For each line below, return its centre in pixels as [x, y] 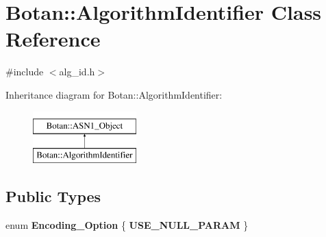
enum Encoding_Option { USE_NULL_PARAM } [127, 224]
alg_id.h [77, 72]
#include [25, 72]
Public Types [53, 196]
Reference [53, 39]
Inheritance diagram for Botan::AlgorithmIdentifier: [114, 94]
